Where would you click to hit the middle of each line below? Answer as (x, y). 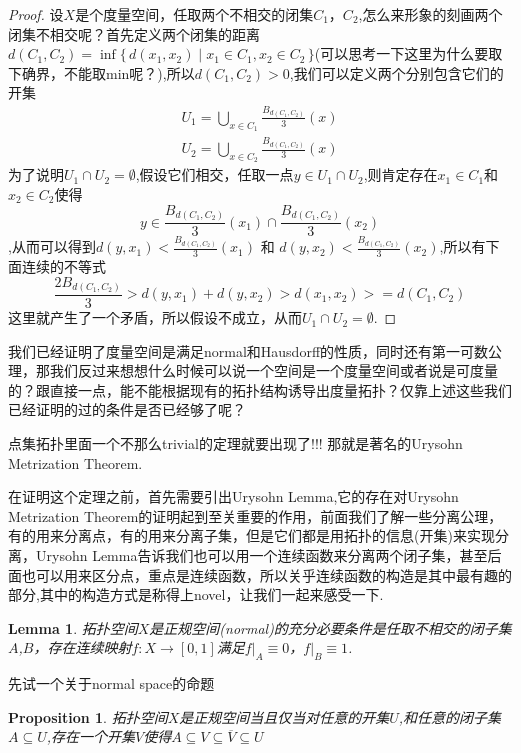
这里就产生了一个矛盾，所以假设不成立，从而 (155, 317)
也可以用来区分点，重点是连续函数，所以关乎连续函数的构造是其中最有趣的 (266, 574)
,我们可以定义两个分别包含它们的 (396, 72)
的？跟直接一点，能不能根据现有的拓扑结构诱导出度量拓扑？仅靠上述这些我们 (260, 389)
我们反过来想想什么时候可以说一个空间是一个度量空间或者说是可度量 (273, 370)
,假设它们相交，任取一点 (214, 174)
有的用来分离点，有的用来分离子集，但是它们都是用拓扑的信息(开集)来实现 (251, 535)
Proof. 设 (36, 14)
